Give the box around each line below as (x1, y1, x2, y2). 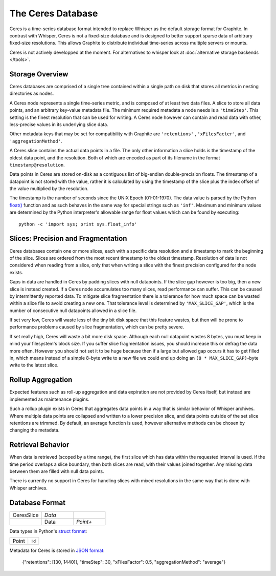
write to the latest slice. (9, 362, 59, 368)
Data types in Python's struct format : (9, 528, 87, 534)
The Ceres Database (9, 8, 98, 19)
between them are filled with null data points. (9, 468, 104, 474)
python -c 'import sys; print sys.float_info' (18, 221, 137, 227)
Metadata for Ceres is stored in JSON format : (9, 547, 105, 553)
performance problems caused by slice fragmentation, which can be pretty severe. (9, 324, 185, 330)
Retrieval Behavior (9, 441, 70, 449)
